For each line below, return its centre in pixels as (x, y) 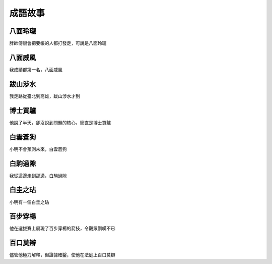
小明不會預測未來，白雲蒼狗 (38, 149)
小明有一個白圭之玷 (29, 202)
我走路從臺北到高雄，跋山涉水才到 (45, 96)
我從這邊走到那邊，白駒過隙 (38, 175)
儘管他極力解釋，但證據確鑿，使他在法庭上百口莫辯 (62, 255)
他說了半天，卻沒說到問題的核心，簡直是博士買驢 (60, 122)
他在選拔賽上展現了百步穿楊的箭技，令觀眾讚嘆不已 (62, 228)
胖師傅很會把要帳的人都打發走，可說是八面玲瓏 (58, 43)
